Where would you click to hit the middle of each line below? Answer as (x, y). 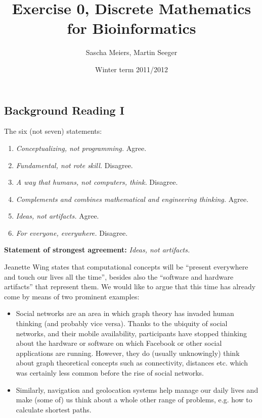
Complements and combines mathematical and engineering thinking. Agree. (132, 199)
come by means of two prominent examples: (72, 296)
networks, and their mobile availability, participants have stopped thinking (131, 333)
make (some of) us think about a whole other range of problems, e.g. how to (134, 400)
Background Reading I (64, 110)
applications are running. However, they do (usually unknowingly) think (128, 353)
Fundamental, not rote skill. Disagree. (74, 165)
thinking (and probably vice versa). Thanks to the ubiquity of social (122, 323)
